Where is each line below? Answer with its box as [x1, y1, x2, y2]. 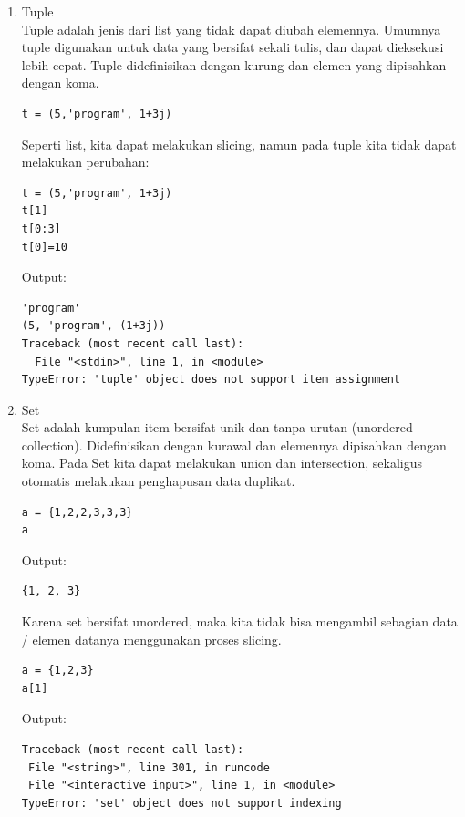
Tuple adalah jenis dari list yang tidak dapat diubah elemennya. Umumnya [21, 19, 441, 38]
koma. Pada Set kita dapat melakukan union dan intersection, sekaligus [21, 453, 422, 472]
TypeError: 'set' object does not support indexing [21, 796, 342, 810]
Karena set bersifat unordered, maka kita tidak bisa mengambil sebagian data [21, 612, 458, 631]
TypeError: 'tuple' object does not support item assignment [21, 373, 401, 387]
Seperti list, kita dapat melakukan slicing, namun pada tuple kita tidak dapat [21, 134, 457, 153]
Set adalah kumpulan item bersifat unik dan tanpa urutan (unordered [21, 418, 413, 437]
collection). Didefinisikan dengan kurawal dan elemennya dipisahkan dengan [21, 435, 447, 454]
